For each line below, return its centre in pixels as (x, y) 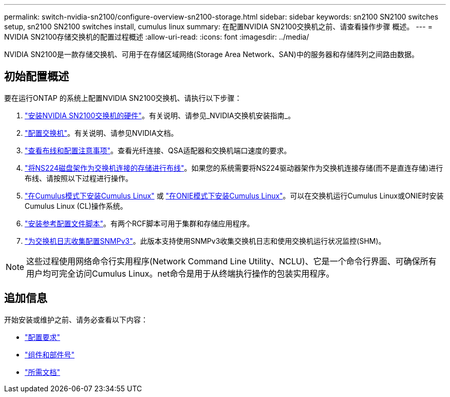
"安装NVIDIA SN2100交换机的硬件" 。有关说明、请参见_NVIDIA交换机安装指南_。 (160, 115)
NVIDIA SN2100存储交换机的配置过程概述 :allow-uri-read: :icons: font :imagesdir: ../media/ (157, 37)
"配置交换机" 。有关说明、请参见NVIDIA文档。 (101, 133)
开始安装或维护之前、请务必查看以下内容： (76, 319)
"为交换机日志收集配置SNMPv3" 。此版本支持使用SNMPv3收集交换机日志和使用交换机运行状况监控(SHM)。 (205, 241)
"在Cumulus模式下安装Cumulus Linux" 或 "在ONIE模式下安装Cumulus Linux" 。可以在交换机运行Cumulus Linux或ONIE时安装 (234, 195)
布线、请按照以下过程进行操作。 (79, 178)
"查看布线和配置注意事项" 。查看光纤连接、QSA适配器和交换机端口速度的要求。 (158, 150)
